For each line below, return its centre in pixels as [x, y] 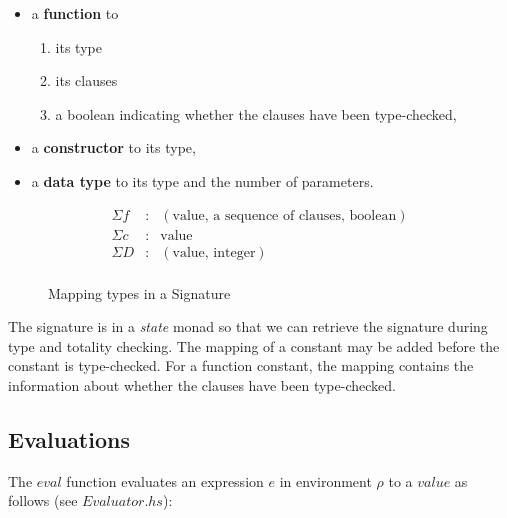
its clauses [86, 80]
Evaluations [69, 439]
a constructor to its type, [113, 147]
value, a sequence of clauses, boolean [284, 215]
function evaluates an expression [165, 480]
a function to [75, 13]
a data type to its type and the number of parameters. [202, 180]
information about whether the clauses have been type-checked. [202, 385]
